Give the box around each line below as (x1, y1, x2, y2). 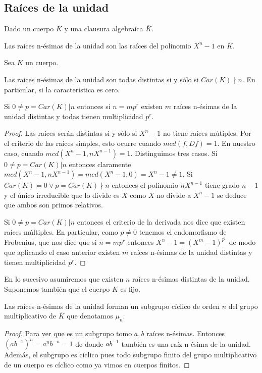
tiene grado (204, 180, 240, 190)
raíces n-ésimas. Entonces (146, 328, 225, 338)
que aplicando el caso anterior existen (4, 247, 120, 257)
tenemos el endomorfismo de (139, 226, 227, 237)
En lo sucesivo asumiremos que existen (4, 274, 124, 284)
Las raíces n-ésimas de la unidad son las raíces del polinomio (4, 40, 191, 50)
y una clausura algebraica (64, 23, 143, 34)
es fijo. (120, 283, 140, 294)
